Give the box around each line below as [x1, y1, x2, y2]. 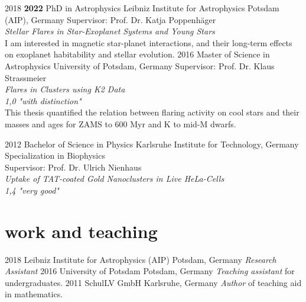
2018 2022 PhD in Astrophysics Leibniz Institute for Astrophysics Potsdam [5, 2, 279, 14]
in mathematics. [5, 288, 63, 300]
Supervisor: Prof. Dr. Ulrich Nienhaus [5, 160, 142, 173]
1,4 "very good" [5, 184, 59, 196]
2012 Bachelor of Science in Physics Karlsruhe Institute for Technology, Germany [5, 137, 299, 150]
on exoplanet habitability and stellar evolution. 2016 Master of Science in [5, 48, 270, 60]
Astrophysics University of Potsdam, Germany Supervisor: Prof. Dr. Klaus [5, 59, 275, 72]
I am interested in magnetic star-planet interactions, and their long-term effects [5, 36, 292, 49]
